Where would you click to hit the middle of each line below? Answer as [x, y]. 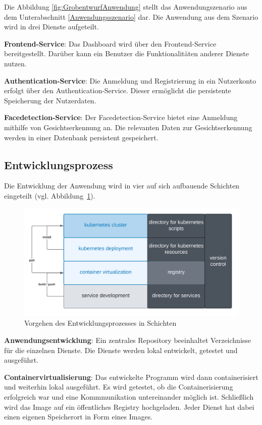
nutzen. [15, 63]
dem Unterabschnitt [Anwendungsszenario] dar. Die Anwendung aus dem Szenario [131, 16]
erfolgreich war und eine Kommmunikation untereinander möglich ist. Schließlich [129, 396]
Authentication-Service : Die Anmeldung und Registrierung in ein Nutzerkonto [130, 80]
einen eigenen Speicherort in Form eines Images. [78, 417]
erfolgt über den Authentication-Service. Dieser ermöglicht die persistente [118, 90]
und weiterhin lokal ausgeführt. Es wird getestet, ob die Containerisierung [119, 387]
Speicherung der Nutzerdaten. [50, 100]
